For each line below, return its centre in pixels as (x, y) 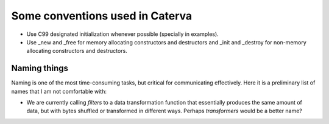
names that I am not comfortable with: (59, 91)
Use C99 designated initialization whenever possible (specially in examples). (122, 34)
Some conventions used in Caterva (102, 16)
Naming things (40, 68)
